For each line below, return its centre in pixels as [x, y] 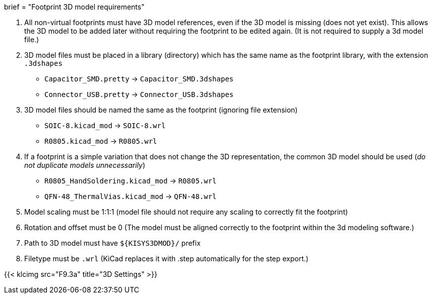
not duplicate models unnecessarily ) [85, 165]
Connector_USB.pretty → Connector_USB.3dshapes [139, 94]
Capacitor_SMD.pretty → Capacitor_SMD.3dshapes [139, 79]
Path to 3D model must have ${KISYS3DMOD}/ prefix [112, 243]
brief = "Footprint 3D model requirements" [74, 7]
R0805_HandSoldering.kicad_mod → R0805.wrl [131, 181]
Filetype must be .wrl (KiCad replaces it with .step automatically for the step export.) [166, 259]
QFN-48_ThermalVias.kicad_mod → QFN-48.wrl [131, 196]
